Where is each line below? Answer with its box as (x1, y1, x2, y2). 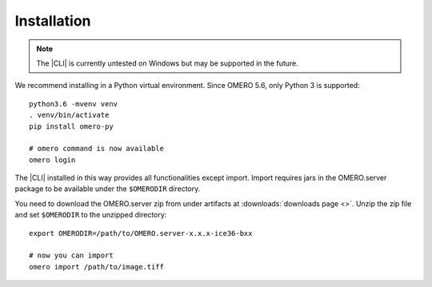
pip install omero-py (29, 122, 114, 131)
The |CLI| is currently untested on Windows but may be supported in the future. (36, 58, 299, 68)
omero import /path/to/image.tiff (29, 262, 164, 271)
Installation (14, 12, 91, 30)
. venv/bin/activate (29, 110, 110, 120)
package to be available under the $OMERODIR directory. (14, 184, 201, 193)
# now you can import (29, 251, 114, 260)
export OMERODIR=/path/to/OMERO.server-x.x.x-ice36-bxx (29, 229, 253, 237)
